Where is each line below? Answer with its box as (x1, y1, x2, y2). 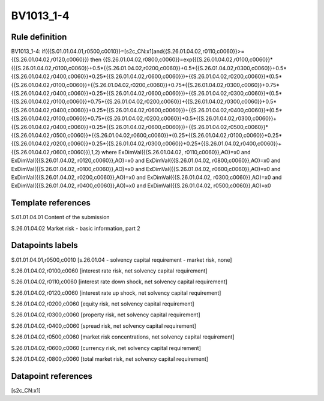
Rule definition (11, 32, 67, 42)
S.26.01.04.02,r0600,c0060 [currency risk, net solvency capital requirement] (11, 344, 201, 351)
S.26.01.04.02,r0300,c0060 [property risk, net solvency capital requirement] (11, 311, 200, 318)
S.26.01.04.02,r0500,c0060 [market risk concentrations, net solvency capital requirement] (11, 333, 235, 340)
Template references (11, 198, 91, 208)
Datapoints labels (11, 240, 78, 250)
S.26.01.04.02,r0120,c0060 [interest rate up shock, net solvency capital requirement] (11, 289, 221, 297)
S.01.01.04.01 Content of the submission (11, 214, 110, 221)
